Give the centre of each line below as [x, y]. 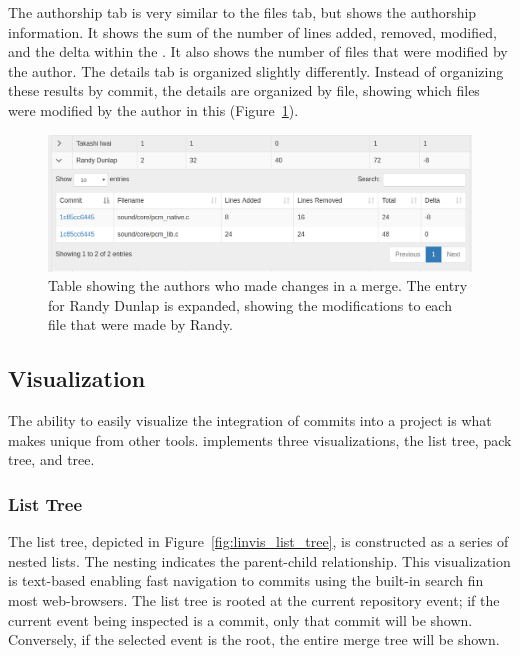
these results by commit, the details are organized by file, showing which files [244, 90]
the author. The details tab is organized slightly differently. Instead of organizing [256, 70]
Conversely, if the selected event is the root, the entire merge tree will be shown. [254, 639]
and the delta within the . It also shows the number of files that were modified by [258, 51]
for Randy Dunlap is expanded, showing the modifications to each [250, 304]
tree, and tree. [51, 459]
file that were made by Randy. [140, 324]
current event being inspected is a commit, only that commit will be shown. [240, 619]
